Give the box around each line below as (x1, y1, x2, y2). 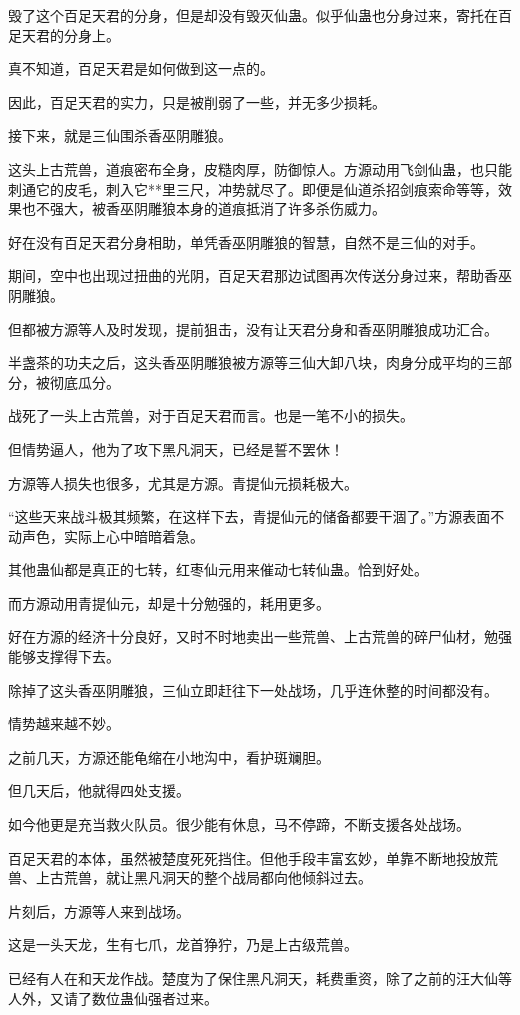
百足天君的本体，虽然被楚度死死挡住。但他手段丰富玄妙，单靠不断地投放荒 (8, 847, 498, 868)
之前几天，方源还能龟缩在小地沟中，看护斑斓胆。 (8, 746, 330, 767)
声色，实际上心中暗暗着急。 (21, 525, 204, 546)
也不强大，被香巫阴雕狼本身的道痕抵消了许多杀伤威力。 (21, 198, 386, 219)
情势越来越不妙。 (8, 713, 120, 734)
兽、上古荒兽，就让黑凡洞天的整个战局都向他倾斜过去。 (8, 867, 372, 888)
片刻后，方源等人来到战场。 (8, 900, 190, 921)
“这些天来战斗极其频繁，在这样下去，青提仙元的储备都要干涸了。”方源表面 (8, 506, 491, 527)
